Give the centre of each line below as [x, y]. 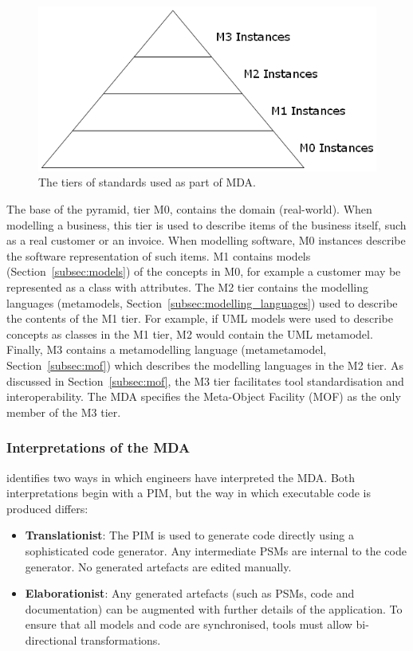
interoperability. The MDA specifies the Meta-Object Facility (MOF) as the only [204, 396]
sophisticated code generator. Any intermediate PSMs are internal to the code [216, 550]
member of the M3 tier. [64, 412]
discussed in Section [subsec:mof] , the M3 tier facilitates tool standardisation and [205, 380]
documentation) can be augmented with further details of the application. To [214, 608]
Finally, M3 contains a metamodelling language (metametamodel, [167, 349]
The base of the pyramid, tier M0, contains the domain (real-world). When [189, 209]
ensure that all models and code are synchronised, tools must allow [189, 624]
